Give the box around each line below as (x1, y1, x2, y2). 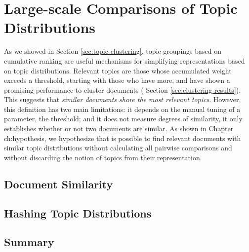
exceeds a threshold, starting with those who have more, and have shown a (4, 75, 230, 85)
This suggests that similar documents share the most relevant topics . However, (4, 94, 241, 105)
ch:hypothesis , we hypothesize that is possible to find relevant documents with (4, 133, 241, 143)
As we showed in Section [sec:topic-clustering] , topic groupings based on (4, 46, 221, 56)
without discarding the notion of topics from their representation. (4, 152, 202, 162)
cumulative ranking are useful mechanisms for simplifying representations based (4, 55, 245, 66)
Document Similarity (4, 176, 113, 191)
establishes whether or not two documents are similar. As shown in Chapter (4, 123, 234, 134)
